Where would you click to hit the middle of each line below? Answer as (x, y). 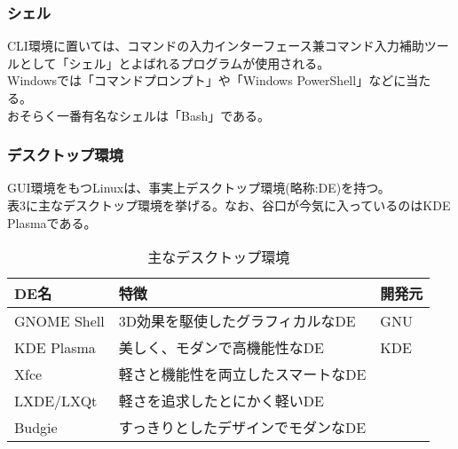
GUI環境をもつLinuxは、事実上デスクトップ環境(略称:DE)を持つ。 (199, 188)
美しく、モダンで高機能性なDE (221, 348)
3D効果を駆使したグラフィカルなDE (237, 321)
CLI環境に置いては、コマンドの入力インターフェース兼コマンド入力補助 (216, 46)
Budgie (36, 427)
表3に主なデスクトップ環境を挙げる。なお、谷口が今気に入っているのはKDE (229, 205)
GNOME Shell (59, 320)
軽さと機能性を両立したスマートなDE (242, 374)
